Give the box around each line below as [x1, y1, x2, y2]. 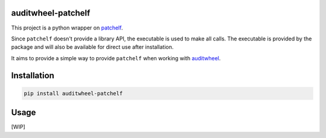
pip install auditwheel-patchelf [24, 90, 123, 96]
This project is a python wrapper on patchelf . [11, 24, 123, 31]
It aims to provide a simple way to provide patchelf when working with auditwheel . [11, 54, 221, 61]
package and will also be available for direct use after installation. [11, 43, 174, 51]
